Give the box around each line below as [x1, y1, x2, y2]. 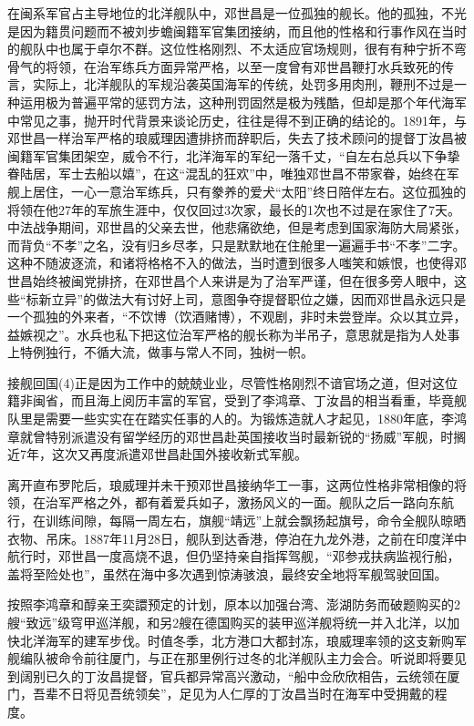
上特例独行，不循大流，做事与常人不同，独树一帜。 [7, 343, 314, 362]
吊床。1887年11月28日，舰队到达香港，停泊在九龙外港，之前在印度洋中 [45, 528, 467, 547]
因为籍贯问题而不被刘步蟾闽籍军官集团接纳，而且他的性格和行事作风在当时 [19, 21, 467, 40]
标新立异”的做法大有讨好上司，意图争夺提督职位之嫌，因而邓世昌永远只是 [26, 289, 467, 308]
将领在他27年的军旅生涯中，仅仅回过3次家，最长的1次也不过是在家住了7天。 [7, 199, 460, 219]
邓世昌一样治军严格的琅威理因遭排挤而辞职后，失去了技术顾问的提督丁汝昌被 [7, 128, 467, 148]
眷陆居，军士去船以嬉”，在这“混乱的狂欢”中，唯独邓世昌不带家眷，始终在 [7, 164, 447, 183]
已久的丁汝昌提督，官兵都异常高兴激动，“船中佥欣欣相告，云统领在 [45, 666, 448, 685]
